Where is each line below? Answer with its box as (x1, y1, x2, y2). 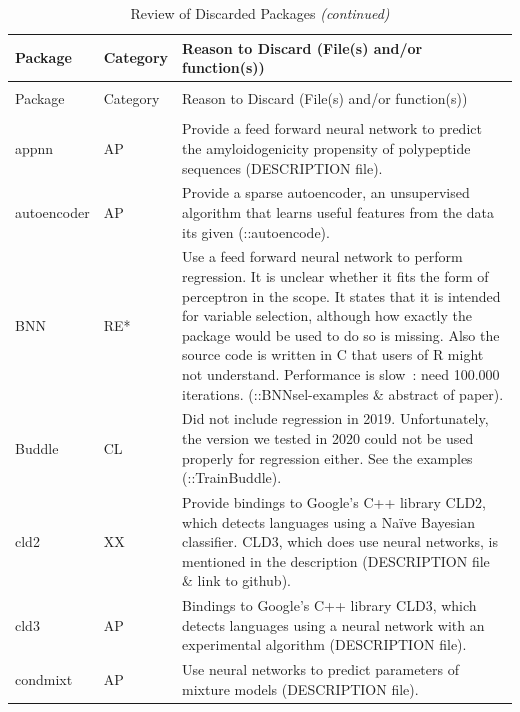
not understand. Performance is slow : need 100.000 (182, 364, 500, 384)
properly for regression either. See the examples (182, 447, 473, 468)
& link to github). (182, 570, 291, 591)
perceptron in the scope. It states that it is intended (182, 285, 501, 306)
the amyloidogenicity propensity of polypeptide (182, 137, 471, 158)
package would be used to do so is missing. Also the (182, 324, 500, 345)
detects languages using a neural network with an (182, 614, 485, 635)
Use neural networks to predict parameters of (182, 659, 459, 680)
